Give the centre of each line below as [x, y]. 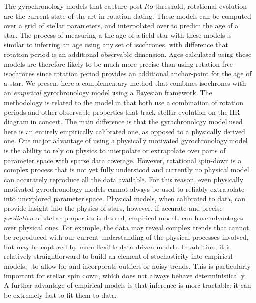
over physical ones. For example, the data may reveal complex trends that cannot [127, 227]
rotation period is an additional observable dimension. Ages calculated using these [128, 54]
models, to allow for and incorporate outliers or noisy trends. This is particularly [127, 266]
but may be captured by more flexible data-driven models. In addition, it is [117, 246]
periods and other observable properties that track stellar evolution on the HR [122, 112]
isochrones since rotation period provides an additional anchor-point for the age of [128, 73]
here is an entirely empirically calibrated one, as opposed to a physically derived [125, 131]
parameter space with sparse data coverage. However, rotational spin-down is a [123, 160]
